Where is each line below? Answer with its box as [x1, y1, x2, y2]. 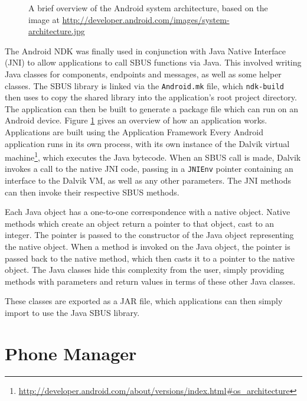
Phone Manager [5, 341, 137, 365]
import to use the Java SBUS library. [5, 307, 140, 319]
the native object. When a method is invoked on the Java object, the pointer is [5, 240, 290, 253]
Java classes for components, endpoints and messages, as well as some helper [5, 67, 282, 80]
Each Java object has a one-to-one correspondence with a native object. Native [5, 206, 290, 218]
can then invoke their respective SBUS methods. [5, 185, 179, 198]
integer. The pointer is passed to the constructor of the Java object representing [5, 229, 294, 241]
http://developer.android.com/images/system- [62, 13, 230, 25]
